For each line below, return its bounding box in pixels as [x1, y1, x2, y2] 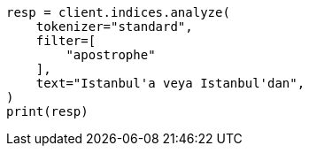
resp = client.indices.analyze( [6, 5, 230, 19]
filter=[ [35, 34, 97, 48]
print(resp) [6, 104, 89, 119]
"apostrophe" [66, 48, 156, 62]
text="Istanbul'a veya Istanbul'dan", [35, 76, 305, 90]
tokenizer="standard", [35, 19, 193, 34]
